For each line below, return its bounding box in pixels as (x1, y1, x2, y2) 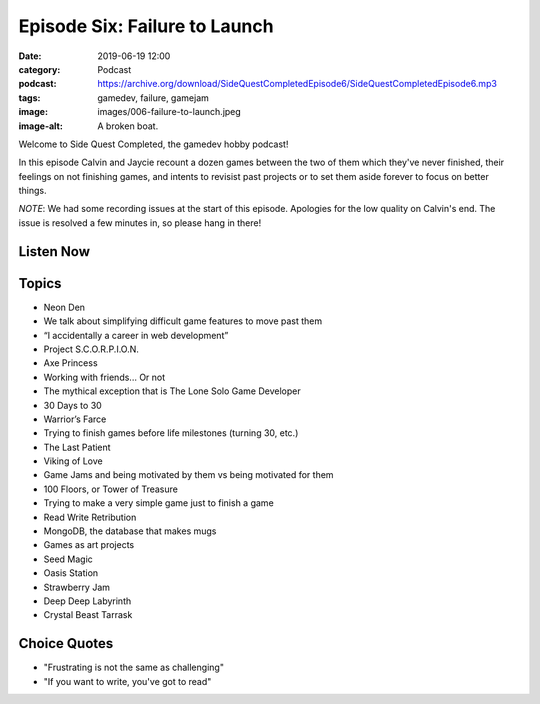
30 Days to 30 (43, 399, 102, 411)
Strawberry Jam (43, 581, 110, 593)
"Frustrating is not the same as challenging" (43, 661, 225, 674)
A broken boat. (97, 120, 159, 132)
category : (18, 63, 61, 75)
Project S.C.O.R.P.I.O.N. (43, 343, 140, 355)
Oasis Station (43, 567, 99, 579)
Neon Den (43, 301, 85, 313)
